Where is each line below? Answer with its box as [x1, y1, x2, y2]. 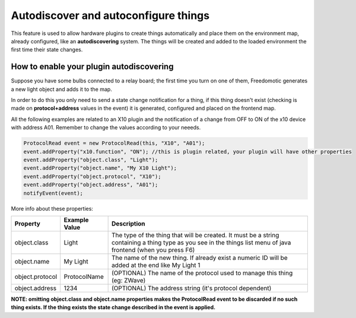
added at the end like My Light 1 [111, 261, 201, 269]
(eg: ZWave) [111, 276, 146, 284]
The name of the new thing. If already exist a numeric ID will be [111, 253, 288, 262]
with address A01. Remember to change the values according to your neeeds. [11, 124, 201, 131]
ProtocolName [63, 272, 104, 281]
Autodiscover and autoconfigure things [11, 9, 210, 22]
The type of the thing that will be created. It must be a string [111, 231, 279, 239]
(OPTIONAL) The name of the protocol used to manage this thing [111, 269, 293, 277]
